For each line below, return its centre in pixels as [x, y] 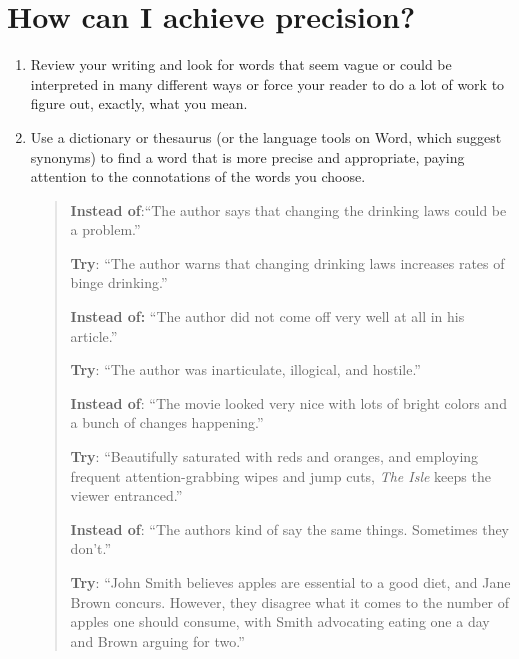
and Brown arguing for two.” [157, 640]
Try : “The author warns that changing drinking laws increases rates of [287, 262]
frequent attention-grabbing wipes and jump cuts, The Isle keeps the [280, 475]
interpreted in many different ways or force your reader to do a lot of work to [267, 83]
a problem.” [105, 229]
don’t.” [91, 548]
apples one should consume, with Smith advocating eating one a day [280, 621]
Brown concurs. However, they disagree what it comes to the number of [290, 601]
